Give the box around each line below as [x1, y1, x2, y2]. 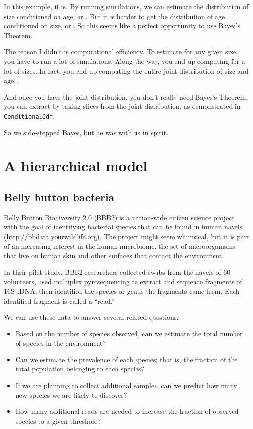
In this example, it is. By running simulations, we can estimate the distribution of [4, 1, 249, 11]
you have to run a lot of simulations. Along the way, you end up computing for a [4, 56, 245, 66]
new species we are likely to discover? [15, 389, 127, 400]
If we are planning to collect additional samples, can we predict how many [15, 380, 237, 390]
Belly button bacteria [4, 189, 115, 204]
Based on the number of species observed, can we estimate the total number [15, 328, 243, 338]
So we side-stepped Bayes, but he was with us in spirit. [4, 127, 169, 137]
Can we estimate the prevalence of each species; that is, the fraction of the [15, 354, 238, 364]
